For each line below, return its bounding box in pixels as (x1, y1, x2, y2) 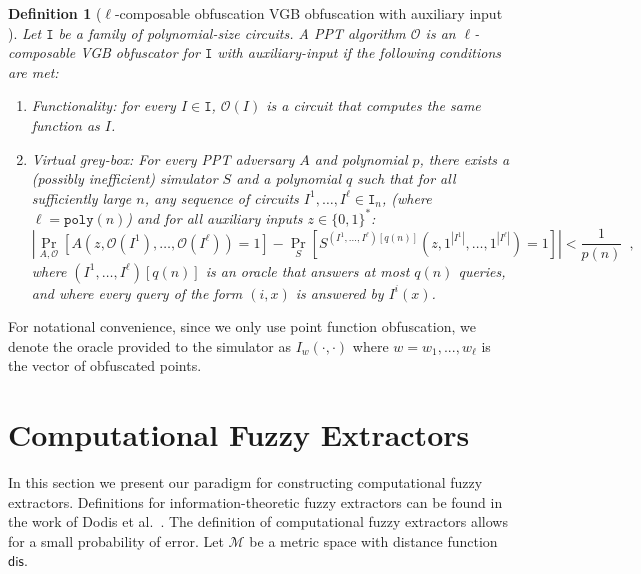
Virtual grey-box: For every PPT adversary (31, 148, 295, 169)
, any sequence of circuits (144, 187, 299, 208)
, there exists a (419, 148, 510, 169)
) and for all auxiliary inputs (126, 207, 303, 228)
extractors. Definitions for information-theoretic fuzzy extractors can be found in (8, 491, 503, 512)
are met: (8, 61, 59, 82)
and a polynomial (236, 168, 341, 189)
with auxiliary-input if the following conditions (217, 42, 501, 63)
